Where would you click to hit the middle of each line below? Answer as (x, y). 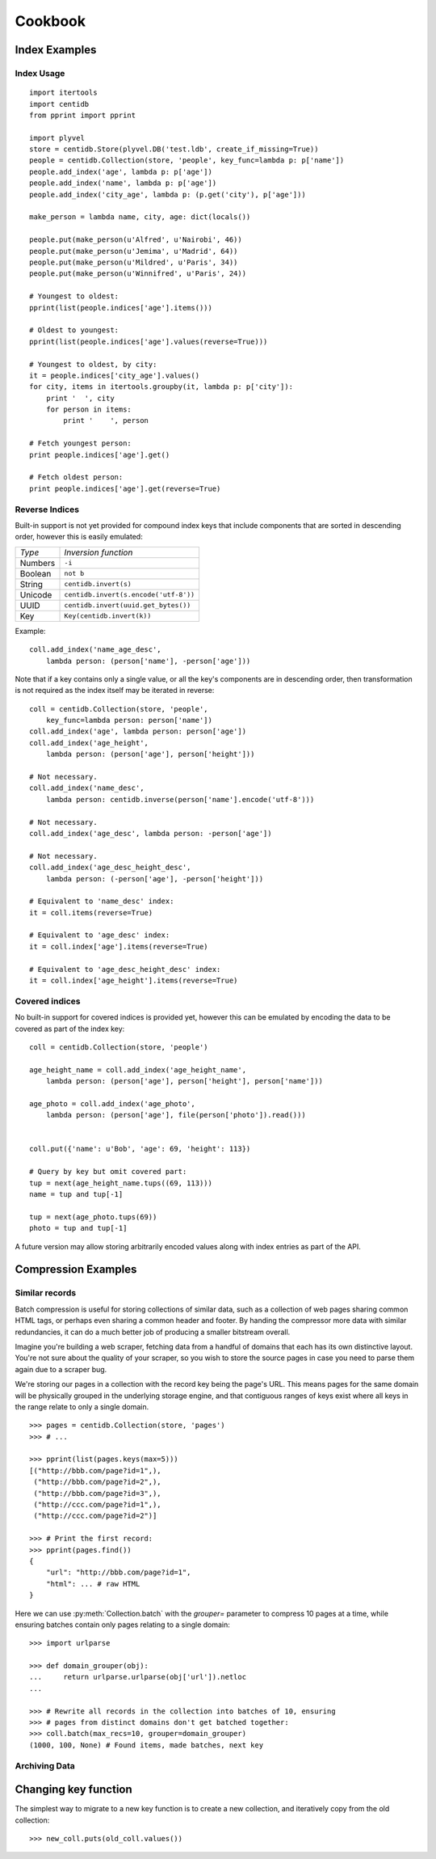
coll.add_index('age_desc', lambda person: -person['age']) (151, 833)
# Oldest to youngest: (74, 330)
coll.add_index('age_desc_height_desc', (110, 868)
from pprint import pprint (83, 115)
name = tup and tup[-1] (76, 1194)
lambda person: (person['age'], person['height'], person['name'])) (184, 1081)
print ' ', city (80, 398)
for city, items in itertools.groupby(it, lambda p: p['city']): (161, 387)
